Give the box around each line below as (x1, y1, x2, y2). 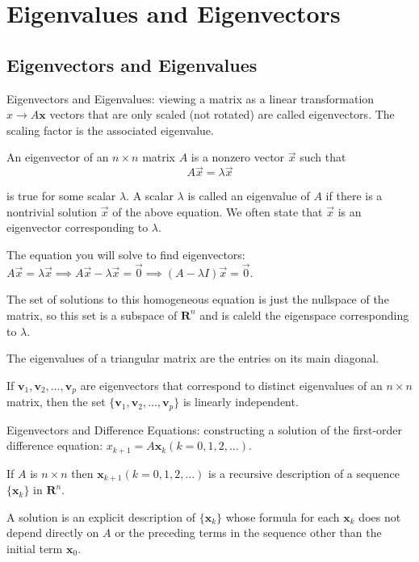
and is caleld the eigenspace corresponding (199, 306, 409, 323)
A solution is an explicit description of (6, 508, 196, 525)
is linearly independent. (182, 393, 299, 410)
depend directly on (6, 524, 99, 541)
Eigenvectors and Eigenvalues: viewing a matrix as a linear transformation (6, 90, 375, 107)
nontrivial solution (6, 203, 98, 220)
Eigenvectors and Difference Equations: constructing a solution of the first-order (6, 421, 403, 438)
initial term (6, 539, 63, 556)
